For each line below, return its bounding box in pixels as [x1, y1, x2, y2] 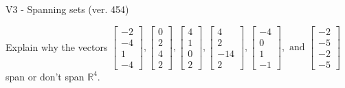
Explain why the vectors [5, 39, 108, 54]
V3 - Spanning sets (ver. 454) [5, 2, 129, 16]
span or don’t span [5, 69, 85, 83]
